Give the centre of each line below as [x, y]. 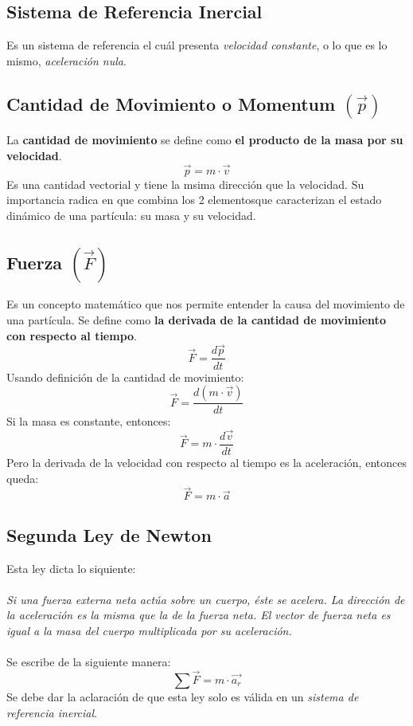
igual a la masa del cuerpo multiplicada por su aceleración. [149, 630]
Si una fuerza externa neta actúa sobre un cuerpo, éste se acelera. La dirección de [206, 599]
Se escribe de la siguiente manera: [89, 662]
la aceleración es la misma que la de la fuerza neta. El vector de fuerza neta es [199, 615]
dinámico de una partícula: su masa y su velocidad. [131, 216]
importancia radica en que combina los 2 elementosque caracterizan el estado [194, 200]
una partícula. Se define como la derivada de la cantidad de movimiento [196, 320]
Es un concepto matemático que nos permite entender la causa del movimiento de [206, 304]
